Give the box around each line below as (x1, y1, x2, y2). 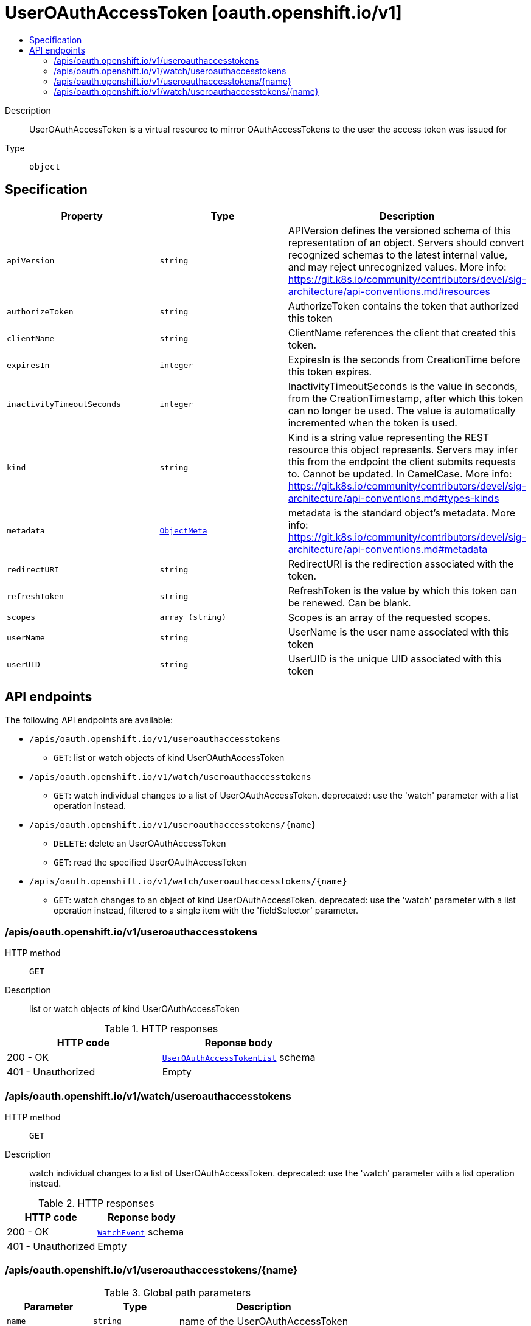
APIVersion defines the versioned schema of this (288, 224, 511, 237)
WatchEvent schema (97, 1225, 184, 1238)
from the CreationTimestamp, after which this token (288, 392, 524, 404)
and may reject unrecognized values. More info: (288, 260, 507, 273)
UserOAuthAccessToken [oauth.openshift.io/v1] (5, 2, 402, 23)
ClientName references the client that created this (288, 326, 516, 339)
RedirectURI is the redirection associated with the (288, 557, 514, 570)
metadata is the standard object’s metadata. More (288, 506, 516, 519)
